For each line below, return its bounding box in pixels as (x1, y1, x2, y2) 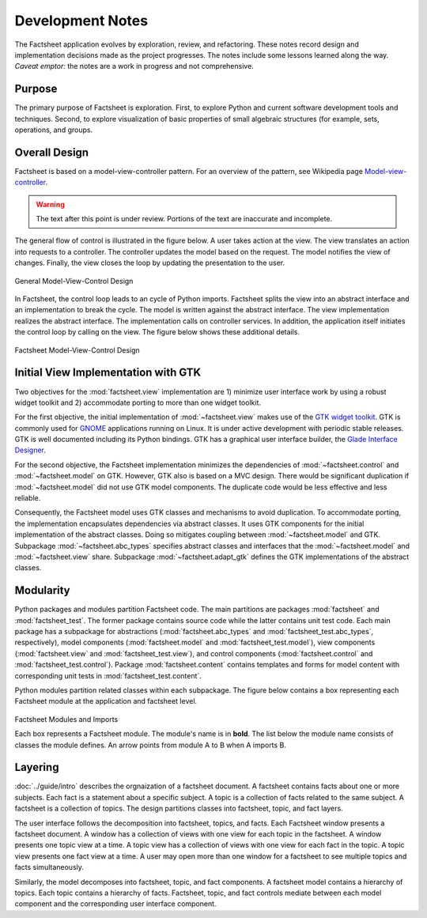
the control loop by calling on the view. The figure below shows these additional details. (14, 327, 300, 337)
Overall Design (14, 145, 89, 159)
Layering (14, 761, 59, 774)
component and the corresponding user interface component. (14, 899, 217, 909)
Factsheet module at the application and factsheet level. (14, 697, 198, 706)
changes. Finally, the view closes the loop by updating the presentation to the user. (14, 258, 285, 268)
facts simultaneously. (14, 863, 85, 872)
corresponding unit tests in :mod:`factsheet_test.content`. (14, 671, 202, 680)
